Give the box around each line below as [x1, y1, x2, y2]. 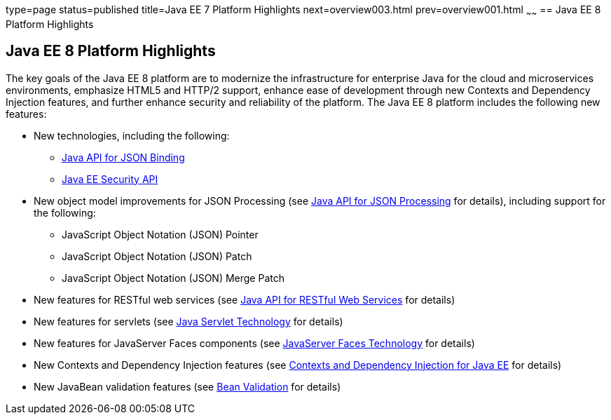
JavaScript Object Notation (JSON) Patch [62, 250, 252, 262]
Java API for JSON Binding [62, 151, 185, 163]
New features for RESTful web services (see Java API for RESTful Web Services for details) [34, 293, 455, 306]
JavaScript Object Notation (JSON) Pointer [62, 228, 259, 241]
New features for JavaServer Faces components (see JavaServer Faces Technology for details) [34, 337, 475, 349]
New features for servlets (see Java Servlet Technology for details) [34, 315, 343, 327]
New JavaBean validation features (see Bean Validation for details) [34, 380, 341, 393]
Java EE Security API [62, 172, 158, 185]
